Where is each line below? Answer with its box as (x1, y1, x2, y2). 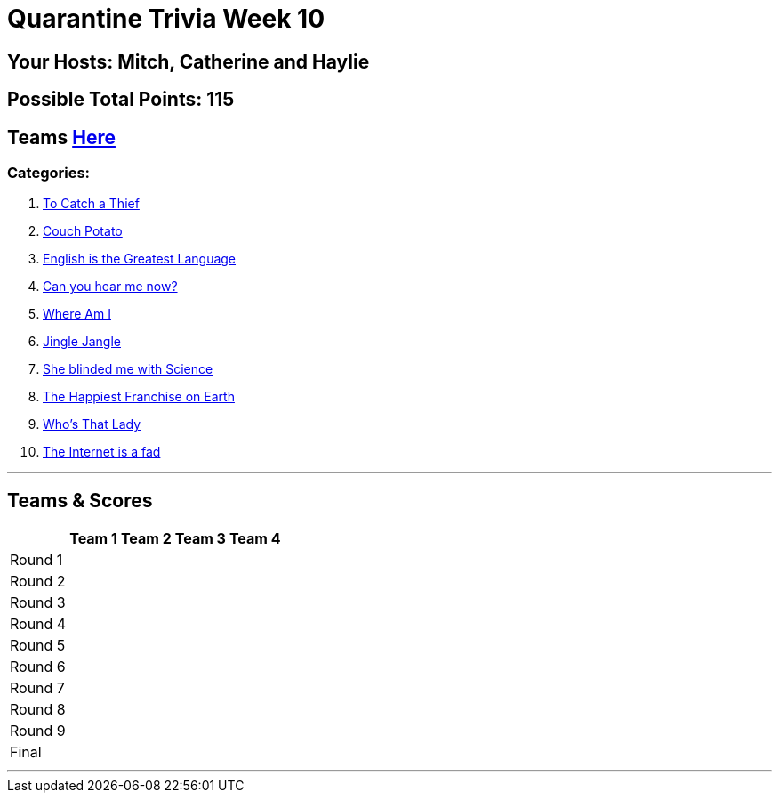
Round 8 (10, 700, 66, 719)
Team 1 (69, 529, 117, 548)
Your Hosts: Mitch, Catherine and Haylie (7, 50, 370, 73)
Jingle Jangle (43, 334, 121, 350)
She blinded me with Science (43, 361, 213, 377)
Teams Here (7, 125, 116, 149)
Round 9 (10, 722, 66, 740)
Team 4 (229, 529, 281, 548)
